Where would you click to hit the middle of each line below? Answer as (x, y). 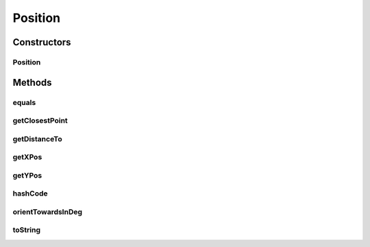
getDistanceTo (38, 139)
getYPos (27, 175)
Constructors (42, 42)
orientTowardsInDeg (47, 211)
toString (27, 230)
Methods (32, 82)
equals (24, 102)
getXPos (27, 157)
